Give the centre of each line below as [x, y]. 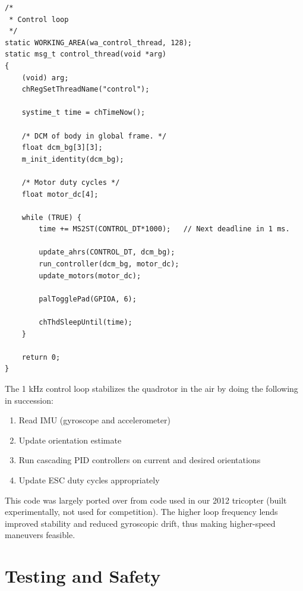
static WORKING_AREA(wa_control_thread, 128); [98, 43]
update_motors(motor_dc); [90, 276]
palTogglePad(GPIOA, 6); [88, 299]
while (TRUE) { [51, 217]
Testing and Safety [83, 576]
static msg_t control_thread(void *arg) [86, 54]
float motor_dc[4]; [60, 194]
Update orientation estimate [70, 440]
